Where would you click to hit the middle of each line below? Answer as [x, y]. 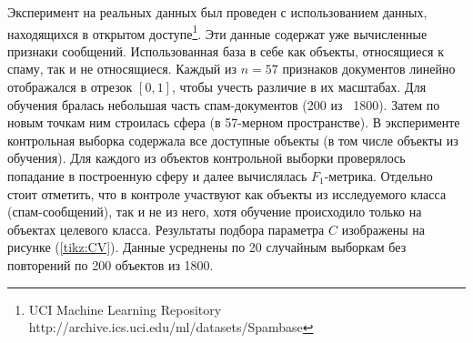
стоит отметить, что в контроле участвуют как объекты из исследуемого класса [227, 193]
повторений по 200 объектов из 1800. [111, 264]
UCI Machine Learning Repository [125, 309]
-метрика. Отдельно [378, 176]
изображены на [383, 229]
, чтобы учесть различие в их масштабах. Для [299, 87]
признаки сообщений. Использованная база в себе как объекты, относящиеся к [226, 50]
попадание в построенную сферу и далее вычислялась [157, 176]
